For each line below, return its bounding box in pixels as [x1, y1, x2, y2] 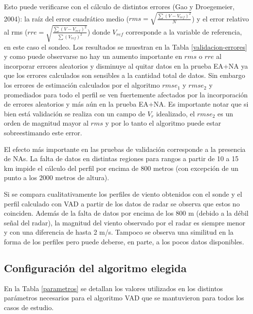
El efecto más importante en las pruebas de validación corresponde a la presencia [4, 144, 246, 154]
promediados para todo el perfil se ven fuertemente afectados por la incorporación [4, 89, 248, 99]
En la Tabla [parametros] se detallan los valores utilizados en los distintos [4, 283, 223, 293]
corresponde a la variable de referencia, [126, 26, 242, 37]
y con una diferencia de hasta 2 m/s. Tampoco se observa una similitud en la [4, 227, 234, 237]
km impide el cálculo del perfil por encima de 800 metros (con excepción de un [4, 163, 238, 173]
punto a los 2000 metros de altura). [4, 172, 109, 183]
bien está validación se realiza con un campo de [4, 108, 145, 118]
